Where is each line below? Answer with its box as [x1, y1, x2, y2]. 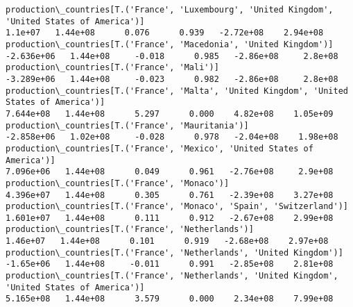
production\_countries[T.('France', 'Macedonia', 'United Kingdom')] [6, 39, 334, 49]
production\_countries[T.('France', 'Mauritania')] [6, 120, 249, 131]
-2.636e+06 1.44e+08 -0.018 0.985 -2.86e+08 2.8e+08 [6, 51, 338, 61]
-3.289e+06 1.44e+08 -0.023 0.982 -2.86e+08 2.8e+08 [6, 74, 338, 84]
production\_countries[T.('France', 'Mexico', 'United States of [6, 143, 313, 153]
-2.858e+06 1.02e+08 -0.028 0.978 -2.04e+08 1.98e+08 [6, 132, 338, 142]
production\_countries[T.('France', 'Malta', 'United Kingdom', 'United [6, 85, 348, 96]
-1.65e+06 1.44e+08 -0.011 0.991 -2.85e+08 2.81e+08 [6, 259, 334, 269]
